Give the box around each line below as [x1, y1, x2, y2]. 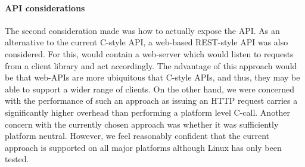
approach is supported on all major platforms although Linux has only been [5, 141, 282, 153]
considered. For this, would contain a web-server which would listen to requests [5, 47, 294, 60]
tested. [5, 153, 29, 165]
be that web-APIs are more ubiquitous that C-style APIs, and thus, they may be [5, 71, 300, 83]
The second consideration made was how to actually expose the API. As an [5, 24, 280, 36]
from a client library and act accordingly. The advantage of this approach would [5, 59, 297, 72]
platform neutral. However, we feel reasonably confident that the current [5, 129, 270, 142]
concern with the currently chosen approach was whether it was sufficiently [5, 117, 279, 130]
